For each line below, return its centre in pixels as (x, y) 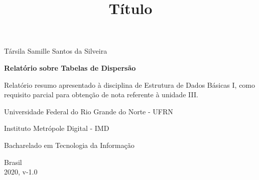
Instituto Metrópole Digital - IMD (57, 128)
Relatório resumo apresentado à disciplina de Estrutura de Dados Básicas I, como (130, 84)
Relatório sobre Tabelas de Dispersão (70, 67)
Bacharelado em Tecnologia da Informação (69, 145)
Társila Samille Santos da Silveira (56, 51)
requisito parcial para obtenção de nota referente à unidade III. (101, 95)
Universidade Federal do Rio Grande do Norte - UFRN (89, 111)
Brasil (13, 162)
